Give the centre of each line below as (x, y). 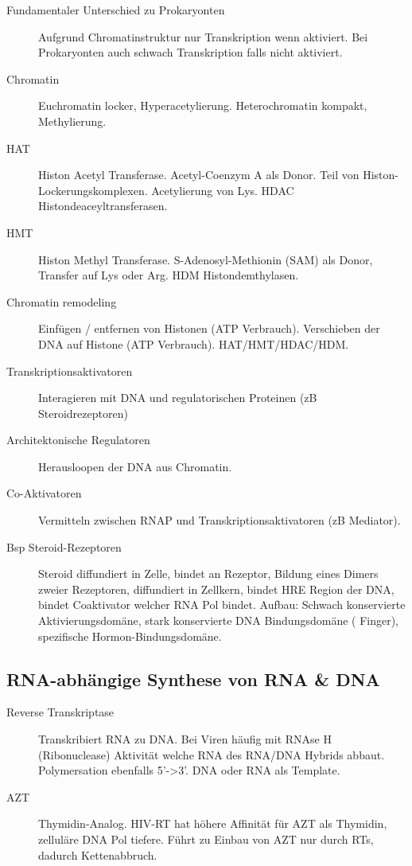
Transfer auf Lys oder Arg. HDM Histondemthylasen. (169, 275)
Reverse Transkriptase (60, 712)
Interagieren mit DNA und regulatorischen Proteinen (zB (178, 398)
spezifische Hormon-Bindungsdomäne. (130, 636)
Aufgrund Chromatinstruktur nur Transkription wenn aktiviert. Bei (203, 36)
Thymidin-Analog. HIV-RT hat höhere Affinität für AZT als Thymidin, (213, 823)
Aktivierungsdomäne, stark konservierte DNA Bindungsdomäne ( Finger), (219, 620)
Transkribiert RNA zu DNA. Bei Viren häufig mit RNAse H (185, 739)
